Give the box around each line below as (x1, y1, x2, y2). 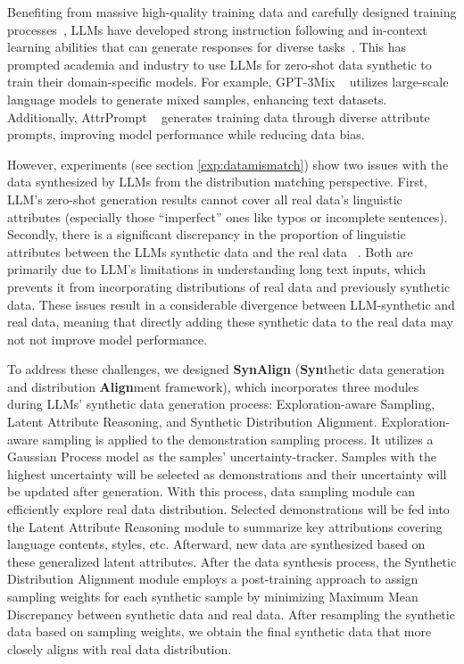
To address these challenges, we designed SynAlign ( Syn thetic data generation (7, 360, 444, 378)
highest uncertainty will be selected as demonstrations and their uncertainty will (7, 464, 447, 483)
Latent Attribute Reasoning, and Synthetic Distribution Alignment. (7, 412, 377, 431)
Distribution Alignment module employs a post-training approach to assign (7, 569, 418, 588)
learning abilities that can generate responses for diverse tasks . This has (7, 37, 406, 56)
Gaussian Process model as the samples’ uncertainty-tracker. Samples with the (7, 447, 436, 466)
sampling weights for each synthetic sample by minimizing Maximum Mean (7, 587, 418, 605)
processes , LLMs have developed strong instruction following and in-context (7, 20, 427, 38)
